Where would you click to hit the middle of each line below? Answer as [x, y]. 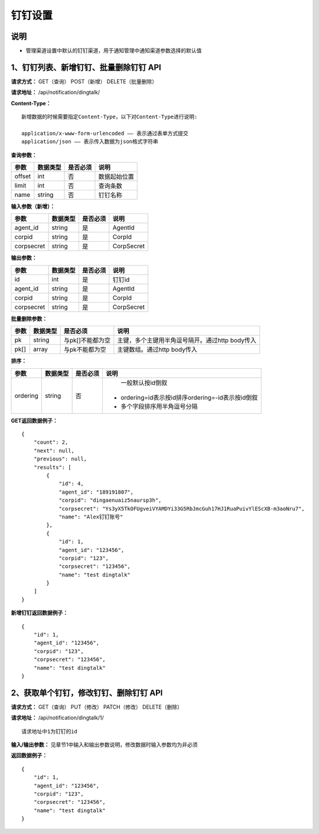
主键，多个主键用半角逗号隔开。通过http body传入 [187, 340]
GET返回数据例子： [35, 420]
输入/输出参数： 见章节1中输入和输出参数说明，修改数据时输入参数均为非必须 [104, 745]
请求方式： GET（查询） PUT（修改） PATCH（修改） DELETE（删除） [97, 707]
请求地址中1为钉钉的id [50, 731]
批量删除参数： [29, 319]
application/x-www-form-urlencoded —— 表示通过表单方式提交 [105, 133]
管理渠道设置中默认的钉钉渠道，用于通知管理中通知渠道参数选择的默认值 [114, 51]
